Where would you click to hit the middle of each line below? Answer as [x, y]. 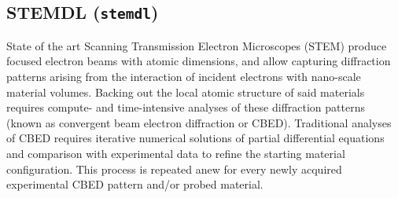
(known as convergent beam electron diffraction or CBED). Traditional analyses [199, 122]
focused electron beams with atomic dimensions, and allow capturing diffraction [199, 61]
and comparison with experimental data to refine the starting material [176, 153]
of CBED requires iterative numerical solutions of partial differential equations [195, 138]
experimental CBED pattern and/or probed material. [135, 184]
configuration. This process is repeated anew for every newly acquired [174, 169]
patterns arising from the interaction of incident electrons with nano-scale [184, 76]
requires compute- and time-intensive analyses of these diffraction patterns [186, 107]
